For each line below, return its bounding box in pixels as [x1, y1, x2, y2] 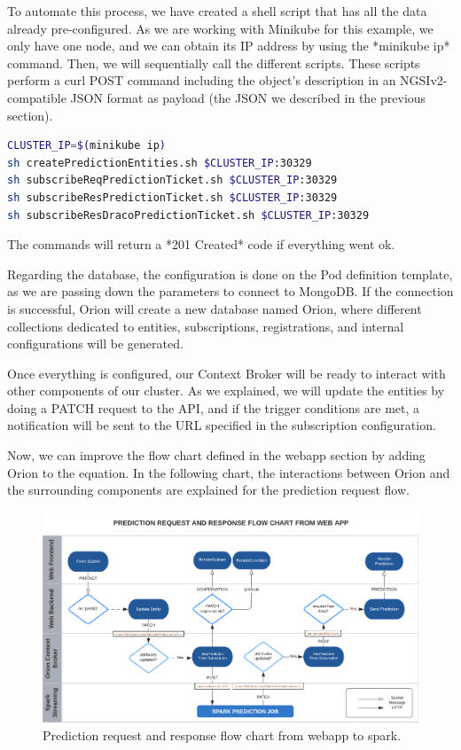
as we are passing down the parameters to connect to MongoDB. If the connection [7, 282, 454, 301]
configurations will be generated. [7, 334, 184, 353]
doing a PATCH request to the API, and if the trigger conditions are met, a [7, 398, 420, 417]
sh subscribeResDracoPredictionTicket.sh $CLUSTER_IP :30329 [7, 208, 370, 222]
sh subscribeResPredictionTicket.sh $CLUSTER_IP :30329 [7, 191, 338, 204]
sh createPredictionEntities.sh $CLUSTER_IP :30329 [7, 156, 312, 169]
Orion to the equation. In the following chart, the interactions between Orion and [7, 463, 450, 481]
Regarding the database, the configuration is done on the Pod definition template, [7, 264, 453, 283]
